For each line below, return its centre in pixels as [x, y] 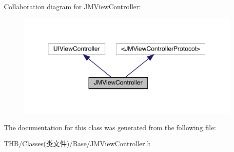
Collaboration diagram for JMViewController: [72, 6]
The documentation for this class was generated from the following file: [110, 127]
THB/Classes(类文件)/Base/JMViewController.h [78, 144]
